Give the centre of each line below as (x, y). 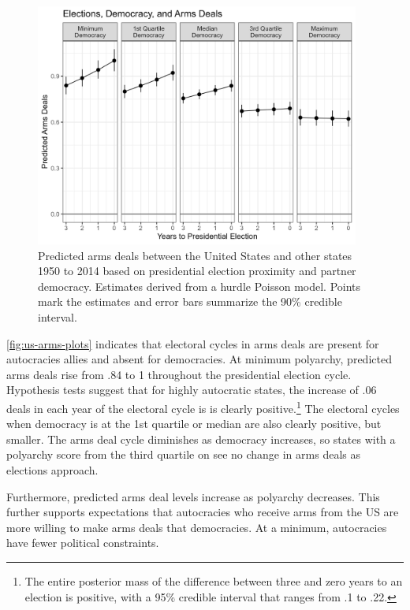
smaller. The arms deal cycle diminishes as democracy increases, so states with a (201, 439)
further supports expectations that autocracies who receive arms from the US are (203, 512)
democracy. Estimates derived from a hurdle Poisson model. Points (199, 286)
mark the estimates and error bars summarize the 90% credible (190, 301)
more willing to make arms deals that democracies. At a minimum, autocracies (197, 527)
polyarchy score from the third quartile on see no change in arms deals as (183, 454)
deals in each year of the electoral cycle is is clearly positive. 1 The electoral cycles (203, 407)
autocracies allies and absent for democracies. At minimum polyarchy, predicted (199, 359)
